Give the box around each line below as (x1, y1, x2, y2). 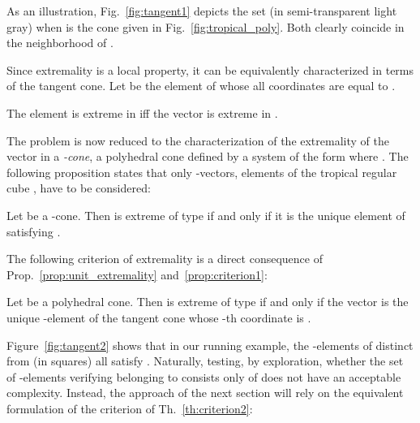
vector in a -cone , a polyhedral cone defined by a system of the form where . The (6, 148, 409, 165)
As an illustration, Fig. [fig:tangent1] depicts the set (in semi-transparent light (6, 2, 397, 19)
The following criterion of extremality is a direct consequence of (6, 250, 323, 267)
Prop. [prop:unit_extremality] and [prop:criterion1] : (6, 265, 268, 283)
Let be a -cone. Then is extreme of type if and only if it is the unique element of (6, 206, 405, 223)
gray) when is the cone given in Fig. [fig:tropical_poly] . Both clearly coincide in (6, 18, 405, 35)
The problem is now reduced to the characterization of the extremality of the (6, 132, 389, 149)
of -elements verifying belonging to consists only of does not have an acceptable (6, 368, 401, 385)
